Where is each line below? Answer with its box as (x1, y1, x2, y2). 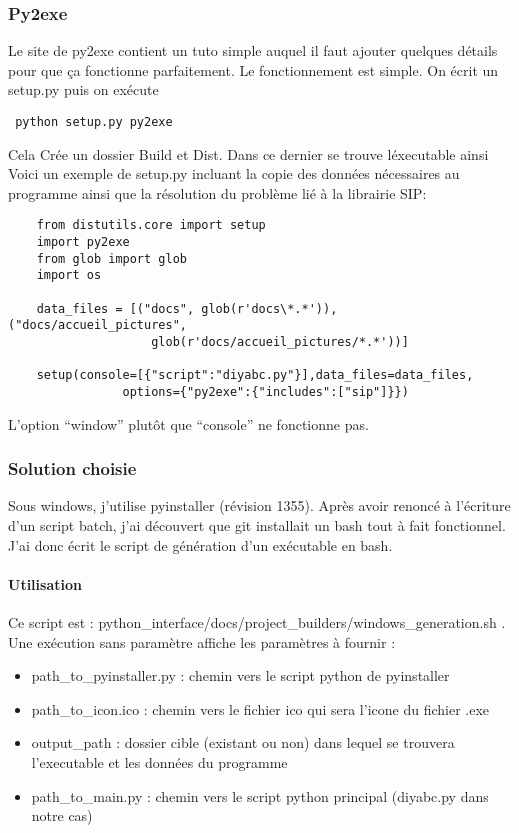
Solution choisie (8, 456, 137, 481)
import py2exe (36, 235, 130, 250)
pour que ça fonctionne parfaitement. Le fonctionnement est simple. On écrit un (8, 59, 499, 80)
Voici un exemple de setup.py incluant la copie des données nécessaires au (8, 163, 460, 184)
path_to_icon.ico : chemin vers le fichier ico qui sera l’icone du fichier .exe (31, 698, 490, 719)
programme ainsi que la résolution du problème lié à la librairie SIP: (8, 182, 427, 203)
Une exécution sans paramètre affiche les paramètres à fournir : (8, 631, 396, 652)
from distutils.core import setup (36, 218, 266, 233)
